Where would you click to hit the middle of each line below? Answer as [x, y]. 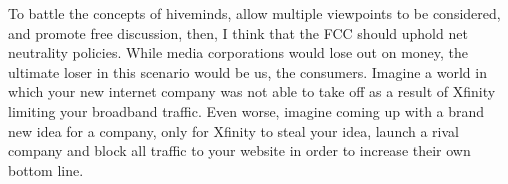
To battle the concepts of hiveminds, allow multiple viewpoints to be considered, [254, 13]
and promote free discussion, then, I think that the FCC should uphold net [238, 32]
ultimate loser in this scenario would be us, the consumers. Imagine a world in [247, 71]
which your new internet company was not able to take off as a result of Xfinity [252, 91]
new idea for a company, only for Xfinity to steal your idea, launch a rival [233, 130]
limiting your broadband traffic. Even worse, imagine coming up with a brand [246, 110]
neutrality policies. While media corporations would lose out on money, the [238, 52]
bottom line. [46, 169]
